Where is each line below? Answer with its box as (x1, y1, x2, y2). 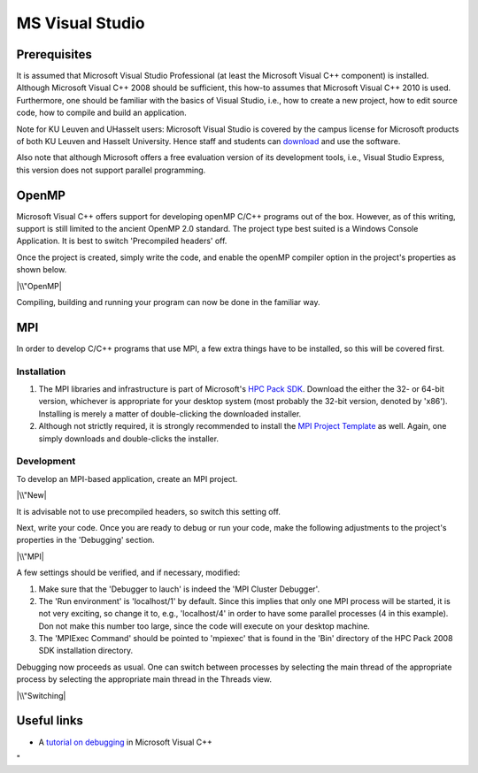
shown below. (16, 264, 67, 275)
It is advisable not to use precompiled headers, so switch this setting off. (16, 506, 281, 517)
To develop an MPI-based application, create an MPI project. (16, 473, 238, 484)
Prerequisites (16, 47, 92, 62)
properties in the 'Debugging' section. (16, 535, 155, 546)
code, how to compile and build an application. (16, 107, 188, 119)
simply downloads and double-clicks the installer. (38, 433, 220, 444)
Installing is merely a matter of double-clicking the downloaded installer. (38, 408, 302, 419)
